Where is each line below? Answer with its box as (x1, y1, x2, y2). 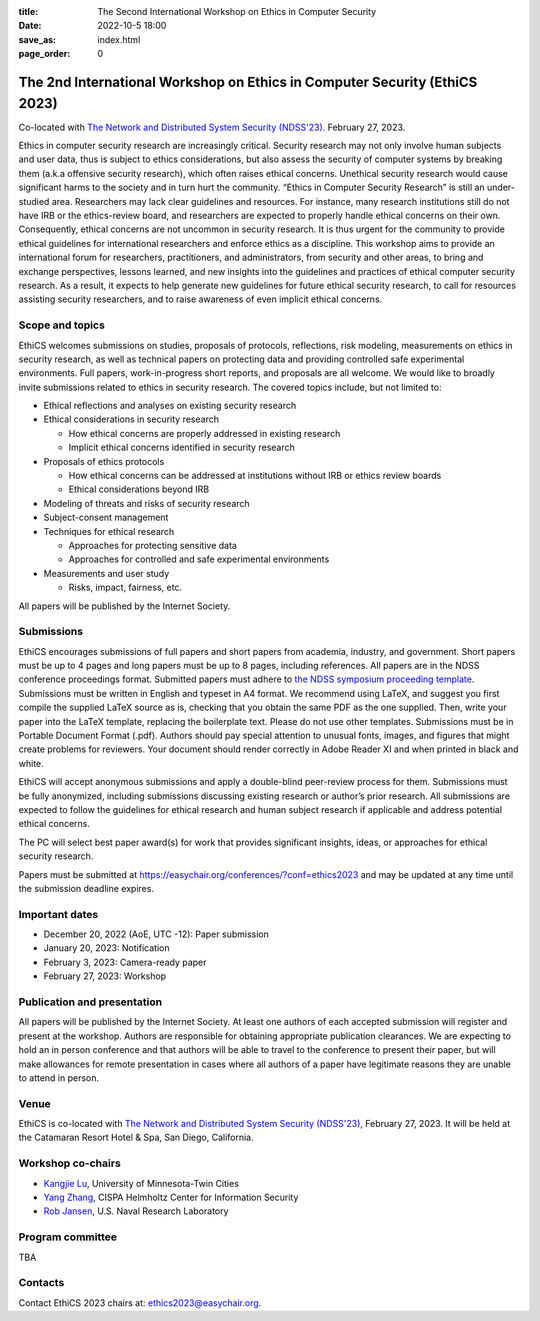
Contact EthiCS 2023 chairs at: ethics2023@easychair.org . (18, 1296, 262, 1309)
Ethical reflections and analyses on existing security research (43, 400, 297, 412)
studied (18, 195, 50, 207)
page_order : (18, 48, 71, 60)
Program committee (18, 1230, 118, 1244)
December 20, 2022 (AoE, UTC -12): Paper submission (43, 928, 269, 940)
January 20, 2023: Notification (43, 942, 170, 954)
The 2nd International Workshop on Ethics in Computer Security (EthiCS (18, 73, 478, 90)
